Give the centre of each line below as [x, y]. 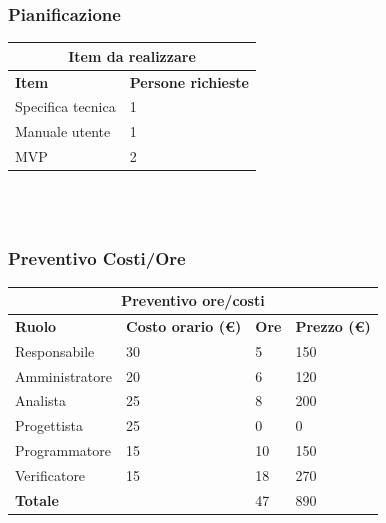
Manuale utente [63, 131]
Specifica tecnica [65, 106]
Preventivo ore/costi [193, 300]
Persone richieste [189, 81]
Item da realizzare [132, 55]
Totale [37, 499]
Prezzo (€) [333, 325]
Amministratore [63, 375]
